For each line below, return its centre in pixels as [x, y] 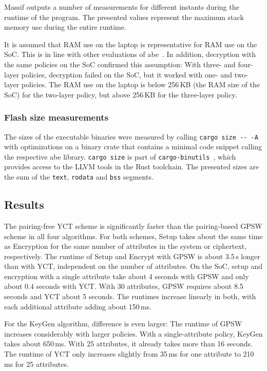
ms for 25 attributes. [36, 364]
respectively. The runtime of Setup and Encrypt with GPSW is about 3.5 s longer [132, 256]
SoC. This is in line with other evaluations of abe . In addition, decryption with [130, 54]
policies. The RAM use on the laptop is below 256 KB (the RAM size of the [140, 84]
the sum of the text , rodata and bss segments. [79, 177]
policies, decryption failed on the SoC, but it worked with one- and [127, 74]
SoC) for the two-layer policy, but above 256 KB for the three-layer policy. [121, 94]
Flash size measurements [56, 117]
